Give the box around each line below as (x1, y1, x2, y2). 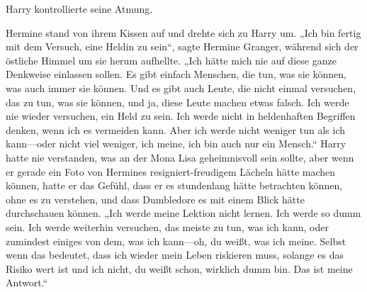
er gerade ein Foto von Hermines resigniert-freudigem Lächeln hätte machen (6, 164, 336, 179)
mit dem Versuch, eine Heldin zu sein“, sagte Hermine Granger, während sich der (6, 39, 358, 54)
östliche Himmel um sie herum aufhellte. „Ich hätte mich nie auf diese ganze (6, 52, 337, 67)
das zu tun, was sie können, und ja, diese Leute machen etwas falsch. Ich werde (6, 94, 349, 109)
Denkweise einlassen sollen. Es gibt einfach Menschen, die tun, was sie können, (6, 67, 346, 82)
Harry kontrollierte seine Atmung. (6, 1, 153, 16)
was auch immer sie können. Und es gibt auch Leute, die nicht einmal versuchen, (6, 80, 356, 95)
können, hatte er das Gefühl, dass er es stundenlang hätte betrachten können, (6, 178, 343, 193)
